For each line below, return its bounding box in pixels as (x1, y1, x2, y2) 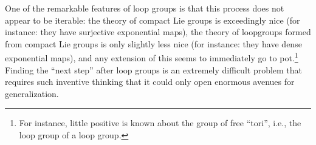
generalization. (5, 87, 59, 99)
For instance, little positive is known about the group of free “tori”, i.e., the (19, 116, 301, 129)
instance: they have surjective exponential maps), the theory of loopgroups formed (5, 25, 311, 38)
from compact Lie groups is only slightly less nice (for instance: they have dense (5, 37, 302, 50)
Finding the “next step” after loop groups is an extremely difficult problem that (5, 63, 303, 76)
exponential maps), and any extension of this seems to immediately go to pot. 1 (5, 50, 298, 64)
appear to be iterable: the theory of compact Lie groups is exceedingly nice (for (5, 13, 300, 26)
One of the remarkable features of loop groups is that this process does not (5, 2, 284, 14)
